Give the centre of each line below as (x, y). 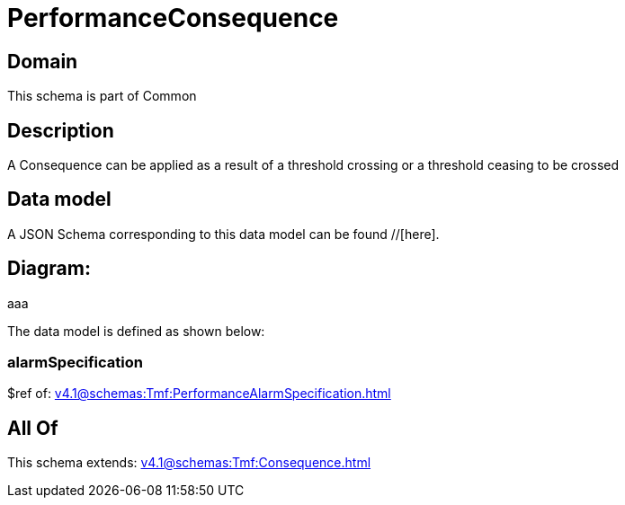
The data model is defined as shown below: (136, 331)
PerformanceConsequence (173, 18)
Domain (43, 61)
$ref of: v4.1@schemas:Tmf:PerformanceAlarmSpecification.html (199, 394)
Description (61, 130)
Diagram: (49, 269)
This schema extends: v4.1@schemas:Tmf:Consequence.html (189, 463)
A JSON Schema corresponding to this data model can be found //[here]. (223, 234)
